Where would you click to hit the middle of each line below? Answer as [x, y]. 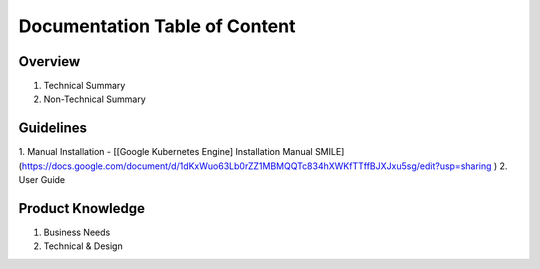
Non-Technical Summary [94, 99]
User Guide [42, 180]
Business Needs [77, 232]
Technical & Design [83, 246]
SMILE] [330, 152]
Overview [49, 61]
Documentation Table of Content [157, 26]
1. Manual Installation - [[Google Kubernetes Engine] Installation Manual [166, 152]
